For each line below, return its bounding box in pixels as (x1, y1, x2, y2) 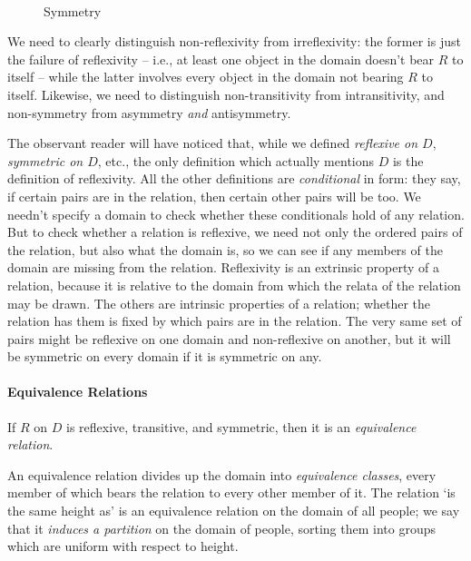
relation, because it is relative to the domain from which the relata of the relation (7, 275, 461, 294)
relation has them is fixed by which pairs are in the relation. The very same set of (7, 311, 462, 330)
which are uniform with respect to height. (7, 536, 239, 556)
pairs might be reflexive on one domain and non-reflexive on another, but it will (7, 329, 451, 348)
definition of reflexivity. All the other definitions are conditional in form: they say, (7, 169, 461, 188)
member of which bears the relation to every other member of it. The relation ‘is (7, 483, 456, 502)
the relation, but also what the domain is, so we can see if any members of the (7, 240, 443, 259)
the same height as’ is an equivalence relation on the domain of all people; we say (7, 501, 460, 520)
